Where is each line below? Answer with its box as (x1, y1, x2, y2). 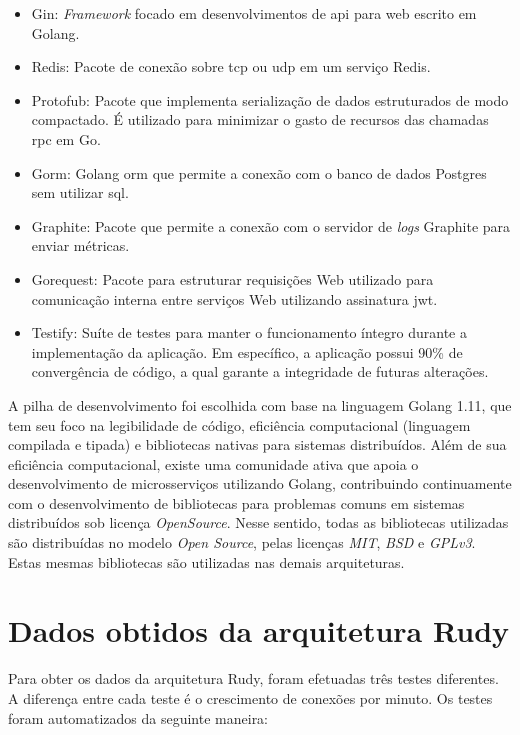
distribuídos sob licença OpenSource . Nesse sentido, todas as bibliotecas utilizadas (8, 512, 509, 533)
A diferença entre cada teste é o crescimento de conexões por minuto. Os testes (8, 687, 493, 708)
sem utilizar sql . (31, 182, 129, 203)
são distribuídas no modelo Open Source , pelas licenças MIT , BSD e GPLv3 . (8, 532, 476, 553)
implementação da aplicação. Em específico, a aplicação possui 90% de (31, 341, 463, 362)
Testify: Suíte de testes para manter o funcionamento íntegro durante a (31, 322, 467, 343)
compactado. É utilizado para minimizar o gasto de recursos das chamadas (31, 109, 489, 130)
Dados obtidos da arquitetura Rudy (8, 610, 510, 651)
